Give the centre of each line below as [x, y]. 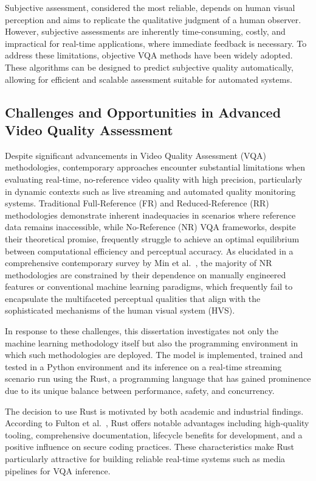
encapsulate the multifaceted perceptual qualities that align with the [133, 298]
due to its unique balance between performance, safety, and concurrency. [140, 391]
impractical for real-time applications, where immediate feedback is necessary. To [156, 43]
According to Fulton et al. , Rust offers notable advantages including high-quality [157, 423]
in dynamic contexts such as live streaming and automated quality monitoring [150, 191]
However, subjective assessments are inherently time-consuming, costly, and [145, 31]
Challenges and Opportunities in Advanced [143, 112]
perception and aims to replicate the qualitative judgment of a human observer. [153, 19]
